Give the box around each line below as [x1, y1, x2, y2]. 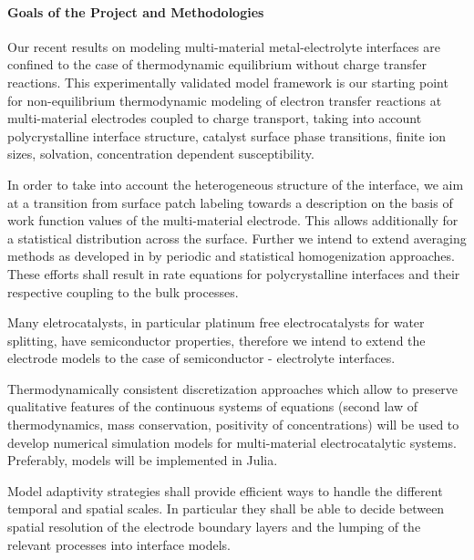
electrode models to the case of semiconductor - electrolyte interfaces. [7, 348, 396, 368]
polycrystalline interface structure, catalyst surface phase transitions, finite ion [7, 126, 447, 145]
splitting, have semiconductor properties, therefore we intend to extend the [7, 330, 426, 349]
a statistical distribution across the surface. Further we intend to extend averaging [7, 228, 467, 247]
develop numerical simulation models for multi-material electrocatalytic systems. [7, 432, 457, 451]
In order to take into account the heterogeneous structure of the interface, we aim [7, 174, 464, 193]
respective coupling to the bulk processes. [7, 282, 239, 301]
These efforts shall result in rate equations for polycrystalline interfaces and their [7, 264, 460, 283]
